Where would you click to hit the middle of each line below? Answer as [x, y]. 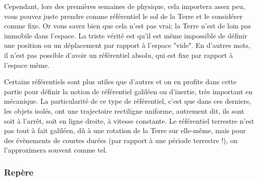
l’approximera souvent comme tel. [56, 150]
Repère [19, 172]
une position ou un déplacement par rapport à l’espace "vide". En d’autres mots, [127, 45]
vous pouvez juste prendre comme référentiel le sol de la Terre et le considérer [123, 16]
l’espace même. [27, 65]
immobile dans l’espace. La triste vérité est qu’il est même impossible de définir [126, 35]
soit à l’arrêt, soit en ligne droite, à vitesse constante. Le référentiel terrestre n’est [129, 120]
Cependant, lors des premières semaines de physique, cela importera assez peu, [124, 6]
